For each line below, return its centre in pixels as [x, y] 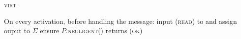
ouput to [17, 30]
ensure [50, 30]
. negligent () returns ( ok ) [104, 30]
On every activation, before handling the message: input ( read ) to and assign [120, 21]
